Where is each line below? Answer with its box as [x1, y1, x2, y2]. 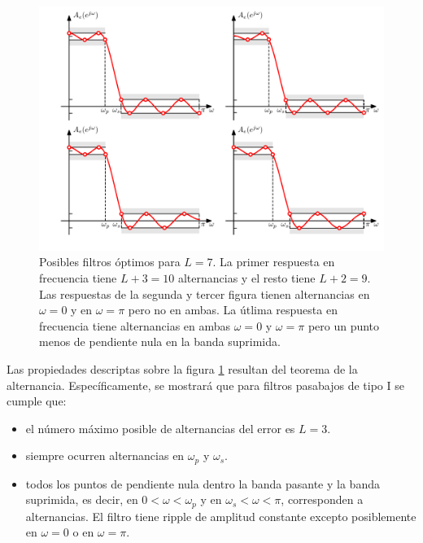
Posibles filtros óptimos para [39, 253, 181, 270]
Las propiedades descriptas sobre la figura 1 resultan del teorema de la [7, 360, 358, 377]
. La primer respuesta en [212, 253, 335, 270]
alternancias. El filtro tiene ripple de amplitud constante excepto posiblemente [25, 507, 416, 524]
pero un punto [307, 317, 380, 334]
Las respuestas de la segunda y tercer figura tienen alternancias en [39, 285, 370, 302]
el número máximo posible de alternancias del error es [25, 419, 295, 436]
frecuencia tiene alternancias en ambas [39, 317, 231, 334]
